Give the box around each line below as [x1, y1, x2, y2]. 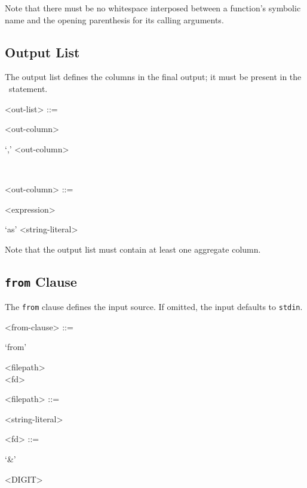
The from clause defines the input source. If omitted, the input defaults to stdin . [5, 300, 303, 313]
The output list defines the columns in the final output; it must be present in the [5, 70, 302, 83]
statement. [8, 82, 48, 94]
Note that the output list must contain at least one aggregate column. [5, 243, 261, 255]
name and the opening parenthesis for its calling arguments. [5, 13, 224, 26]
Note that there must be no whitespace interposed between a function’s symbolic [5, 2, 301, 14]
